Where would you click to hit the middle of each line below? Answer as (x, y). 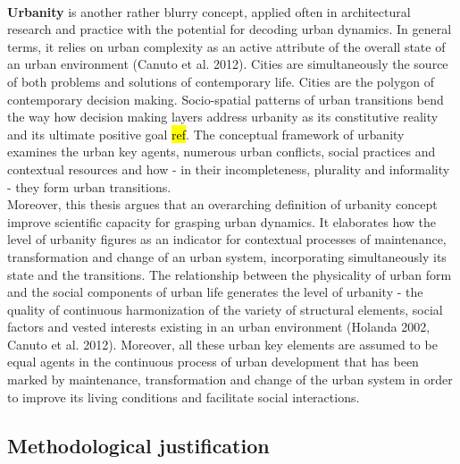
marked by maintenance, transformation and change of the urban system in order (230, 380)
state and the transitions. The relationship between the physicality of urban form (230, 274)
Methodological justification (138, 445)
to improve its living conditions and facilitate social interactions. (184, 397)
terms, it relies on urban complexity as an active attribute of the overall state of (226, 46)
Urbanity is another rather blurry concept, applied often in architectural (209, 11)
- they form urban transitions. (89, 186)
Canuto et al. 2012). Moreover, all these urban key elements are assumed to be (222, 344)
